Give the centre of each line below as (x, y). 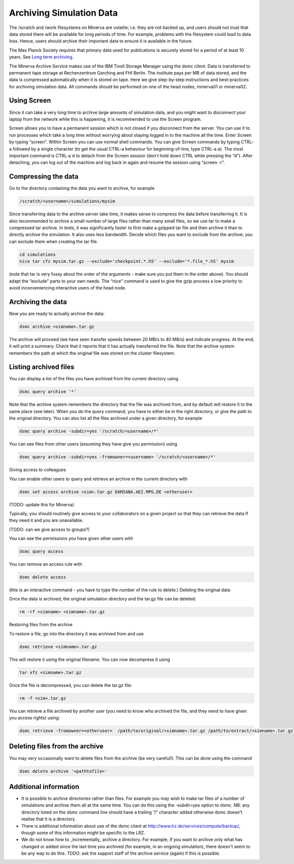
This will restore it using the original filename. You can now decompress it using (89, 659)
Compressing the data (44, 177)
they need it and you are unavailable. (46, 521)
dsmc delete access (43, 577)
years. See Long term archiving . (41, 57)
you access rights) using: (35, 718)
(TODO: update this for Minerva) (42, 504)
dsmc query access (41, 551)
